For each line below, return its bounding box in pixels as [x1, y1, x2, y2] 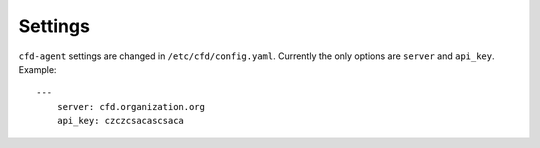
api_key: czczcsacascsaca [56, 115, 185, 127]
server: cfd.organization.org [56, 101, 205, 112]
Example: [18, 63, 57, 75]
